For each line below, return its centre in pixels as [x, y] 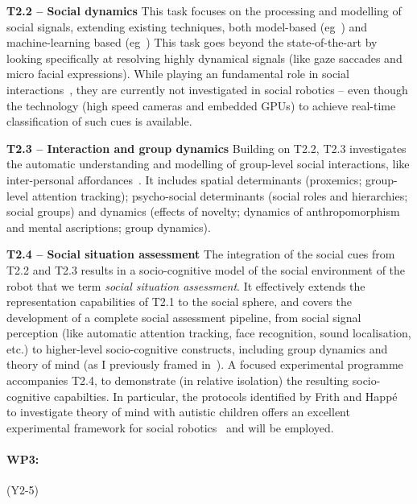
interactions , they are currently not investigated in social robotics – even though [207, 89]
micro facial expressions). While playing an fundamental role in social [178, 74]
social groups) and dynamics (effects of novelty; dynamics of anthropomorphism [203, 211]
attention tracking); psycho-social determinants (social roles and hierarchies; [220, 195]
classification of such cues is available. [99, 121]
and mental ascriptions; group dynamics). [109, 227]
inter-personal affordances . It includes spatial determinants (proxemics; [184, 179]
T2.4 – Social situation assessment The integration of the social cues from [201, 254]
